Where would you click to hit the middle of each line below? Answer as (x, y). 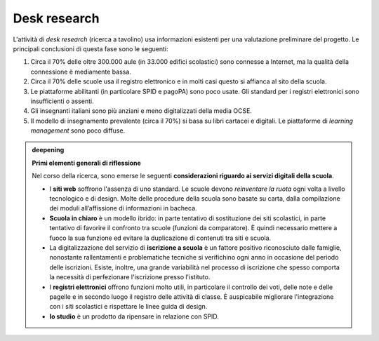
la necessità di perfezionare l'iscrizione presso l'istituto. (130, 277)
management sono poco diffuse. (78, 131)
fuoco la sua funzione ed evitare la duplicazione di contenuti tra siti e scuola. (160, 238)
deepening (48, 150)
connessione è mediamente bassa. (81, 72)
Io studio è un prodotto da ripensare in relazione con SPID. (134, 316)
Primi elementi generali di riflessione (87, 163)
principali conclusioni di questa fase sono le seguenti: (91, 48)
